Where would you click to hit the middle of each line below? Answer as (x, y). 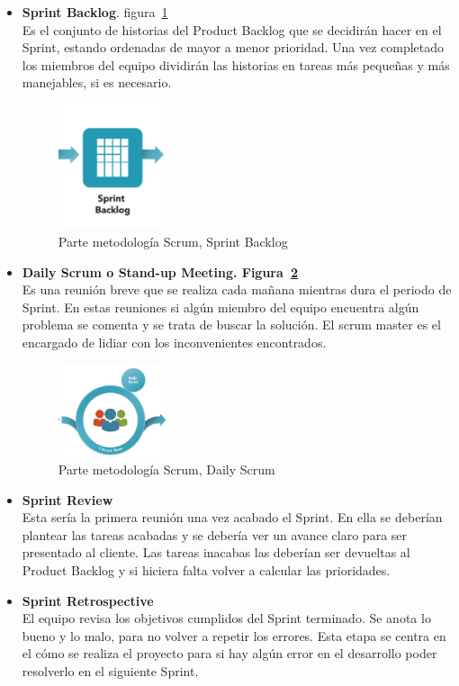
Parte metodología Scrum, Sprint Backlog (173, 241)
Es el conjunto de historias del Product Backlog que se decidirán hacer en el (232, 29)
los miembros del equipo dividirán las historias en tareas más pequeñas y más (236, 64)
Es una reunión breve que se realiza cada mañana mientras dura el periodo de (237, 289)
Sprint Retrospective (88, 600)
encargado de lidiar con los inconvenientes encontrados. (174, 342)
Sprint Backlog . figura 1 (95, 12)
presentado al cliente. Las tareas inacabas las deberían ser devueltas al (216, 552)
